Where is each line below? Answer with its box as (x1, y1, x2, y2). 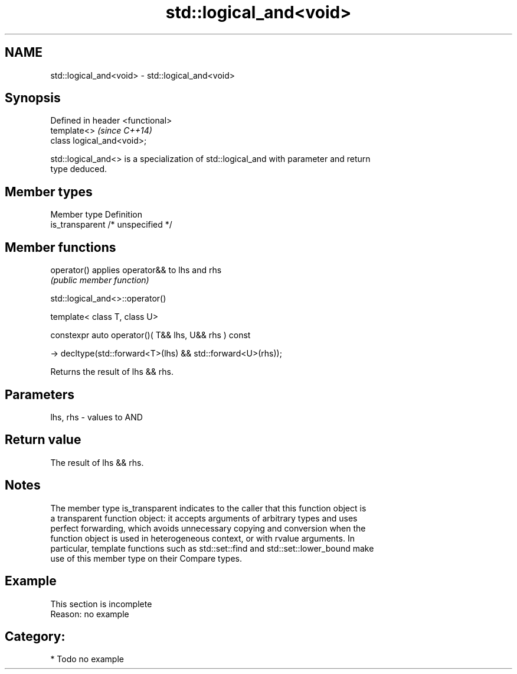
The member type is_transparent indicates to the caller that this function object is (50, 503, 367, 513)
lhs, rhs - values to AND (50, 411, 143, 422)
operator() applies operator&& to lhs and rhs (50, 265, 222, 276)
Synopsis (5, 90, 61, 106)
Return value (5, 432, 81, 448)
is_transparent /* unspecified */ (50, 219, 172, 230)
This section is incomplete (50, 598, 152, 609)
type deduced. (50, 164, 107, 174)
